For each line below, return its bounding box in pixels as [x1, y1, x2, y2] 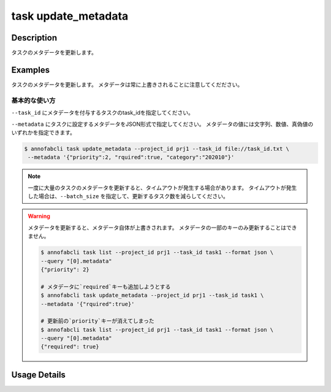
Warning [28, 212, 50, 220]
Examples [11, 64, 50, 75]
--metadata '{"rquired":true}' [40, 301, 135, 307]
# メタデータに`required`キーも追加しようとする [40, 283, 171, 290]
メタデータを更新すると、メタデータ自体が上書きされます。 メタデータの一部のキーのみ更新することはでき [28, 224, 297, 231]
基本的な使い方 [11, 96, 56, 104]
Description [11, 33, 58, 43]
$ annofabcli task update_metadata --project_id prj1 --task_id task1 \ [40, 292, 264, 299]
